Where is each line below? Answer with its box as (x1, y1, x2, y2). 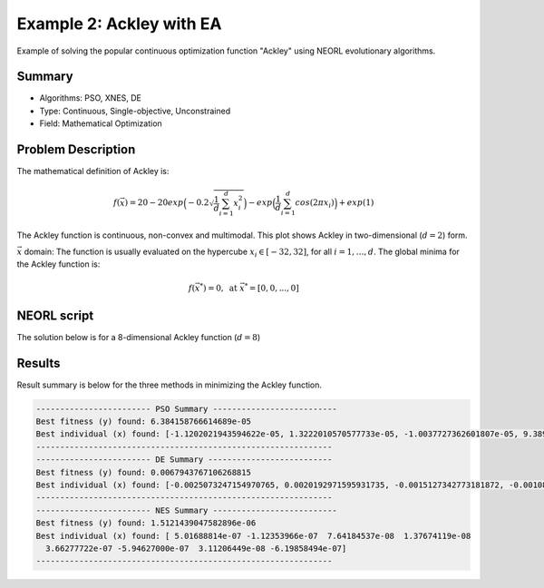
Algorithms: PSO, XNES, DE (39, 93, 142, 103)
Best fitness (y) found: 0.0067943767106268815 (35, 467, 251, 477)
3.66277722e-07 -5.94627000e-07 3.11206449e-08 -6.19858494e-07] (45, 543, 347, 554)
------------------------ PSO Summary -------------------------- (35, 404, 337, 414)
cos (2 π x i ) (295, 198, 335, 211)
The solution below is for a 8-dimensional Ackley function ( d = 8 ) (16, 331, 261, 342)
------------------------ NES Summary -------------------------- (35, 505, 337, 515)
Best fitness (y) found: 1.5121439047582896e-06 (35, 518, 257, 528)
